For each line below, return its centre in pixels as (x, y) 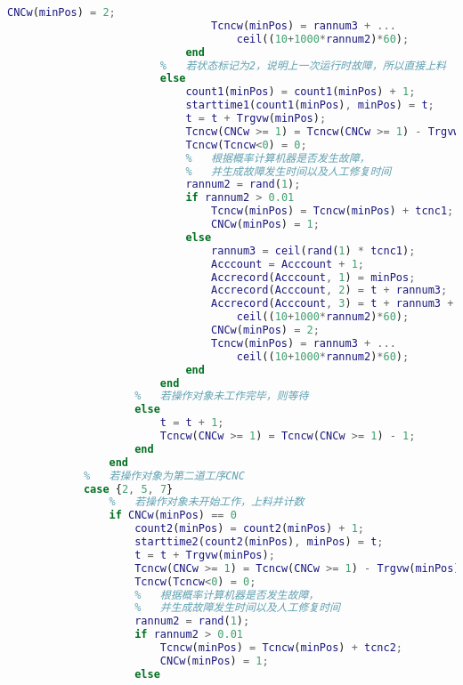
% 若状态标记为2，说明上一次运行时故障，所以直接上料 (303, 65)
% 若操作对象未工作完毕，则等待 (222, 396)
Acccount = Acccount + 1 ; (288, 264)
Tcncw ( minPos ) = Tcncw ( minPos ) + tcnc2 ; (281, 648)
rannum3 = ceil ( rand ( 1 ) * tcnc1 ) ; (313, 250)
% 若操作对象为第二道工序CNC (164, 475)
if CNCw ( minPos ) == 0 (173, 516)
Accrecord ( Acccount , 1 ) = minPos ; (313, 277)
